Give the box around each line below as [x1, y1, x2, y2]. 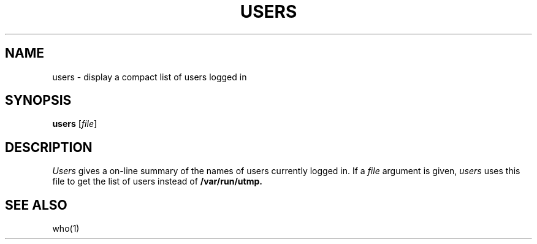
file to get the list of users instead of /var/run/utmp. [52, 176, 262, 187]
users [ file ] [52, 118, 97, 129]
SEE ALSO [5, 197, 67, 213]
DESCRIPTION [5, 139, 93, 155]
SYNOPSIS [5, 93, 72, 109]
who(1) [52, 223, 80, 234]
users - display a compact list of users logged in [52, 71, 247, 82]
